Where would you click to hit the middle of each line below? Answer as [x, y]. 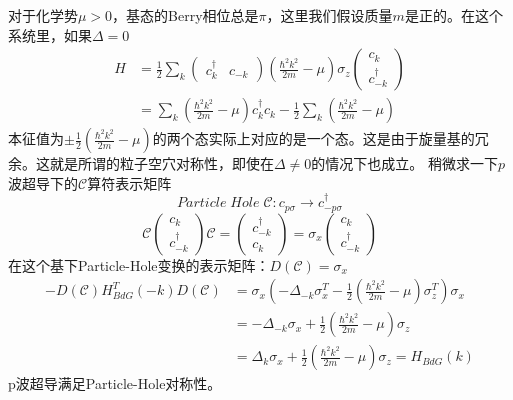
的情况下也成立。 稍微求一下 [404, 163]
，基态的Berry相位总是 [185, 15]
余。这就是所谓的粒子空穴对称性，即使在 [141, 163]
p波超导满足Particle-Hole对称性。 [115, 383]
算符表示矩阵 [129, 182]
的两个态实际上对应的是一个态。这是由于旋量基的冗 [320, 138]
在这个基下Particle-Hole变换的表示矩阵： [139, 264]
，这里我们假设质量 [329, 15]
